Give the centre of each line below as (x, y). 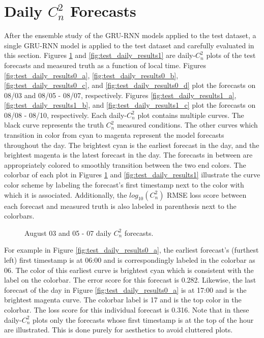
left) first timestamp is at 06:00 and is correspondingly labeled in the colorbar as (130, 260)
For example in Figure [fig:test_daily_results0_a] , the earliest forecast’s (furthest (131, 250)
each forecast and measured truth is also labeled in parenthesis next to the (120, 206)
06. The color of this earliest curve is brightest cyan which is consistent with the (129, 270)
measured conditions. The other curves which (187, 125)
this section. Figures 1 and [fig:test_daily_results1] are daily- (100, 55)
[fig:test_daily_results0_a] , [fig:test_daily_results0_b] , (91, 75)
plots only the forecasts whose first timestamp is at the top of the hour (143, 319)
